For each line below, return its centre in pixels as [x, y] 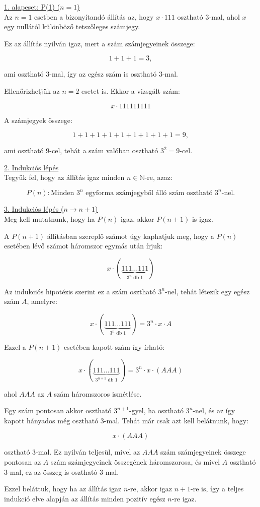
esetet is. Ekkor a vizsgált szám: [131, 90]
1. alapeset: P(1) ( [32, 7]
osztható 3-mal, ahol [208, 16]
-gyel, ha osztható [156, 410]
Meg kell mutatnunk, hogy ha [50, 219]
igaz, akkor [138, 219]
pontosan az [23, 462]
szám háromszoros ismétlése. [98, 393]
